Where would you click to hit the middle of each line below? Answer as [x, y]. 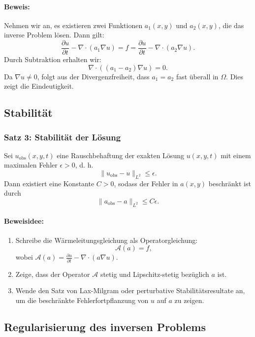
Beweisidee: [24, 221]
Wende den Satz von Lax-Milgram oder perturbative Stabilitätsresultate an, [130, 290]
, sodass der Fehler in [146, 183]
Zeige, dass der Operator [53, 274]
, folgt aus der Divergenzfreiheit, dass [93, 76]
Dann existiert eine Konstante [49, 183]
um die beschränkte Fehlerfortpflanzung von [82, 300]
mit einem [236, 155]
